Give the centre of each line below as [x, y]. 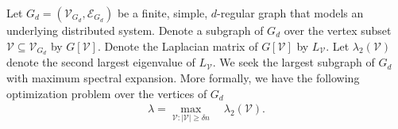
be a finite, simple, [162, 13]
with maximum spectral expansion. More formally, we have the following [183, 78]
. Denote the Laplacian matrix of [178, 46]
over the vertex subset [338, 30]
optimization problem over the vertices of [107, 93]
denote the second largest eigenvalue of [101, 62]
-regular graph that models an [290, 13]
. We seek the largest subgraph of [294, 62]
